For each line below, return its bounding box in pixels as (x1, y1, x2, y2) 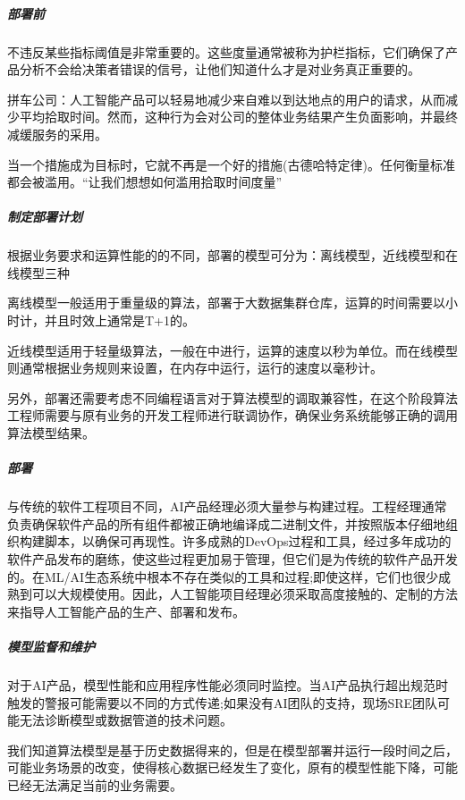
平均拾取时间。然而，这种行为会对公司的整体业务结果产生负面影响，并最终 (19, 107, 458, 126)
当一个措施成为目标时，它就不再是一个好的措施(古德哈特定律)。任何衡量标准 (7, 155, 455, 173)
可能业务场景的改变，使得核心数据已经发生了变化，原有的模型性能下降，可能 (7, 758, 458, 777)
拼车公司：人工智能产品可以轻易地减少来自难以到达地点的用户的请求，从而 (7, 89, 445, 108)
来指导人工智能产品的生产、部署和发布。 (7, 602, 245, 620)
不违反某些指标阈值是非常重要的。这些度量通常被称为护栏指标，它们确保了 (7, 42, 445, 61)
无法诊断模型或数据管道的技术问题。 (19, 711, 232, 729)
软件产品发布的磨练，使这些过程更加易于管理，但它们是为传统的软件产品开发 (7, 549, 458, 568)
